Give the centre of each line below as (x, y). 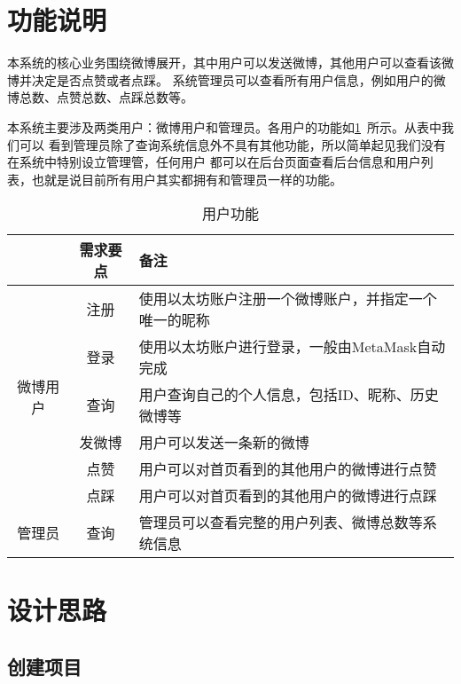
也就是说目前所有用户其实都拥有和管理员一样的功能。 (187, 179)
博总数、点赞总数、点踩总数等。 (100, 97)
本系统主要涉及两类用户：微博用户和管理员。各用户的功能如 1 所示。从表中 (224, 126)
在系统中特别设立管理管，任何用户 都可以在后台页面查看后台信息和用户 (214, 162)
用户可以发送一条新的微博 (224, 443)
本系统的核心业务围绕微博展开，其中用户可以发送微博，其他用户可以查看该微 (230, 63)
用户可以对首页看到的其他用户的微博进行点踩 (288, 496)
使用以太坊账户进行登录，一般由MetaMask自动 (292, 347)
